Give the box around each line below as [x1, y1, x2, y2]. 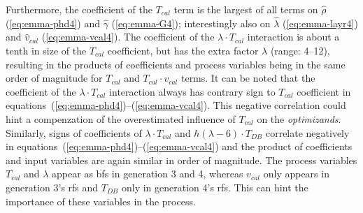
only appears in [263, 166, 329, 181]
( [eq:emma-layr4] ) [283, 15, 358, 30]
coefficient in [297, 84, 351, 98]
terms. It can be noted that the [180, 71, 315, 85]
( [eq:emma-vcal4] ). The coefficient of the [41, 29, 215, 44]
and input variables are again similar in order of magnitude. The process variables [6, 152, 357, 167]
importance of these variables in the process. [6, 193, 196, 208]
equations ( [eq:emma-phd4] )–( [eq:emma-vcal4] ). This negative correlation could [6, 98, 346, 112]
